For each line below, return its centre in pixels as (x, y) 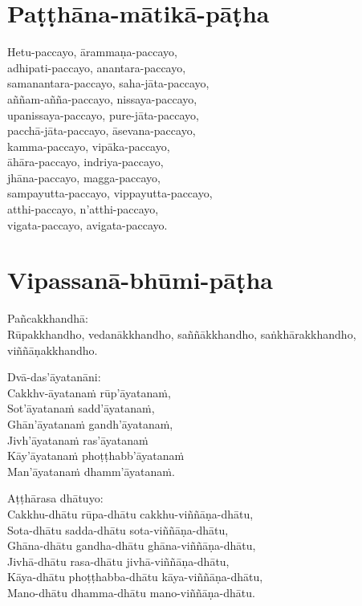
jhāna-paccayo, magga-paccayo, (84, 177)
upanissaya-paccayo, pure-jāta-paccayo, (103, 114)
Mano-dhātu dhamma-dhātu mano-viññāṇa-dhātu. (131, 592)
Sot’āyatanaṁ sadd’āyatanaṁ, (81, 408)
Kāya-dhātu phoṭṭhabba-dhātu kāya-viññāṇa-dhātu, (135, 577)
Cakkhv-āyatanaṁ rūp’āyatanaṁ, (89, 392)
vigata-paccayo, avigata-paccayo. (87, 224)
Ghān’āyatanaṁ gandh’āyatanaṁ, (90, 423)
